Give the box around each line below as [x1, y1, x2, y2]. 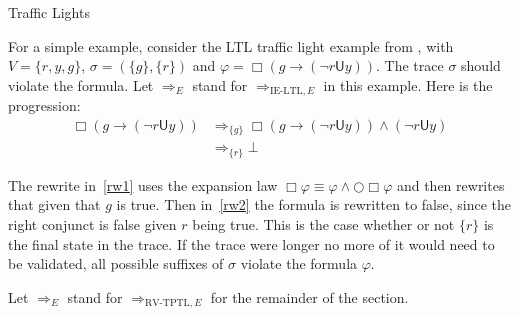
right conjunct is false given [8, 213, 177, 234]
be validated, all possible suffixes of [8, 253, 224, 274]
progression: [8, 95, 81, 116]
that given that [8, 194, 101, 215]
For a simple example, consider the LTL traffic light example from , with [8, 35, 454, 56]
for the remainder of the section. [210, 286, 409, 307]
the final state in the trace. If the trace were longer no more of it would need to [8, 233, 495, 254]
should [461, 55, 501, 76]
